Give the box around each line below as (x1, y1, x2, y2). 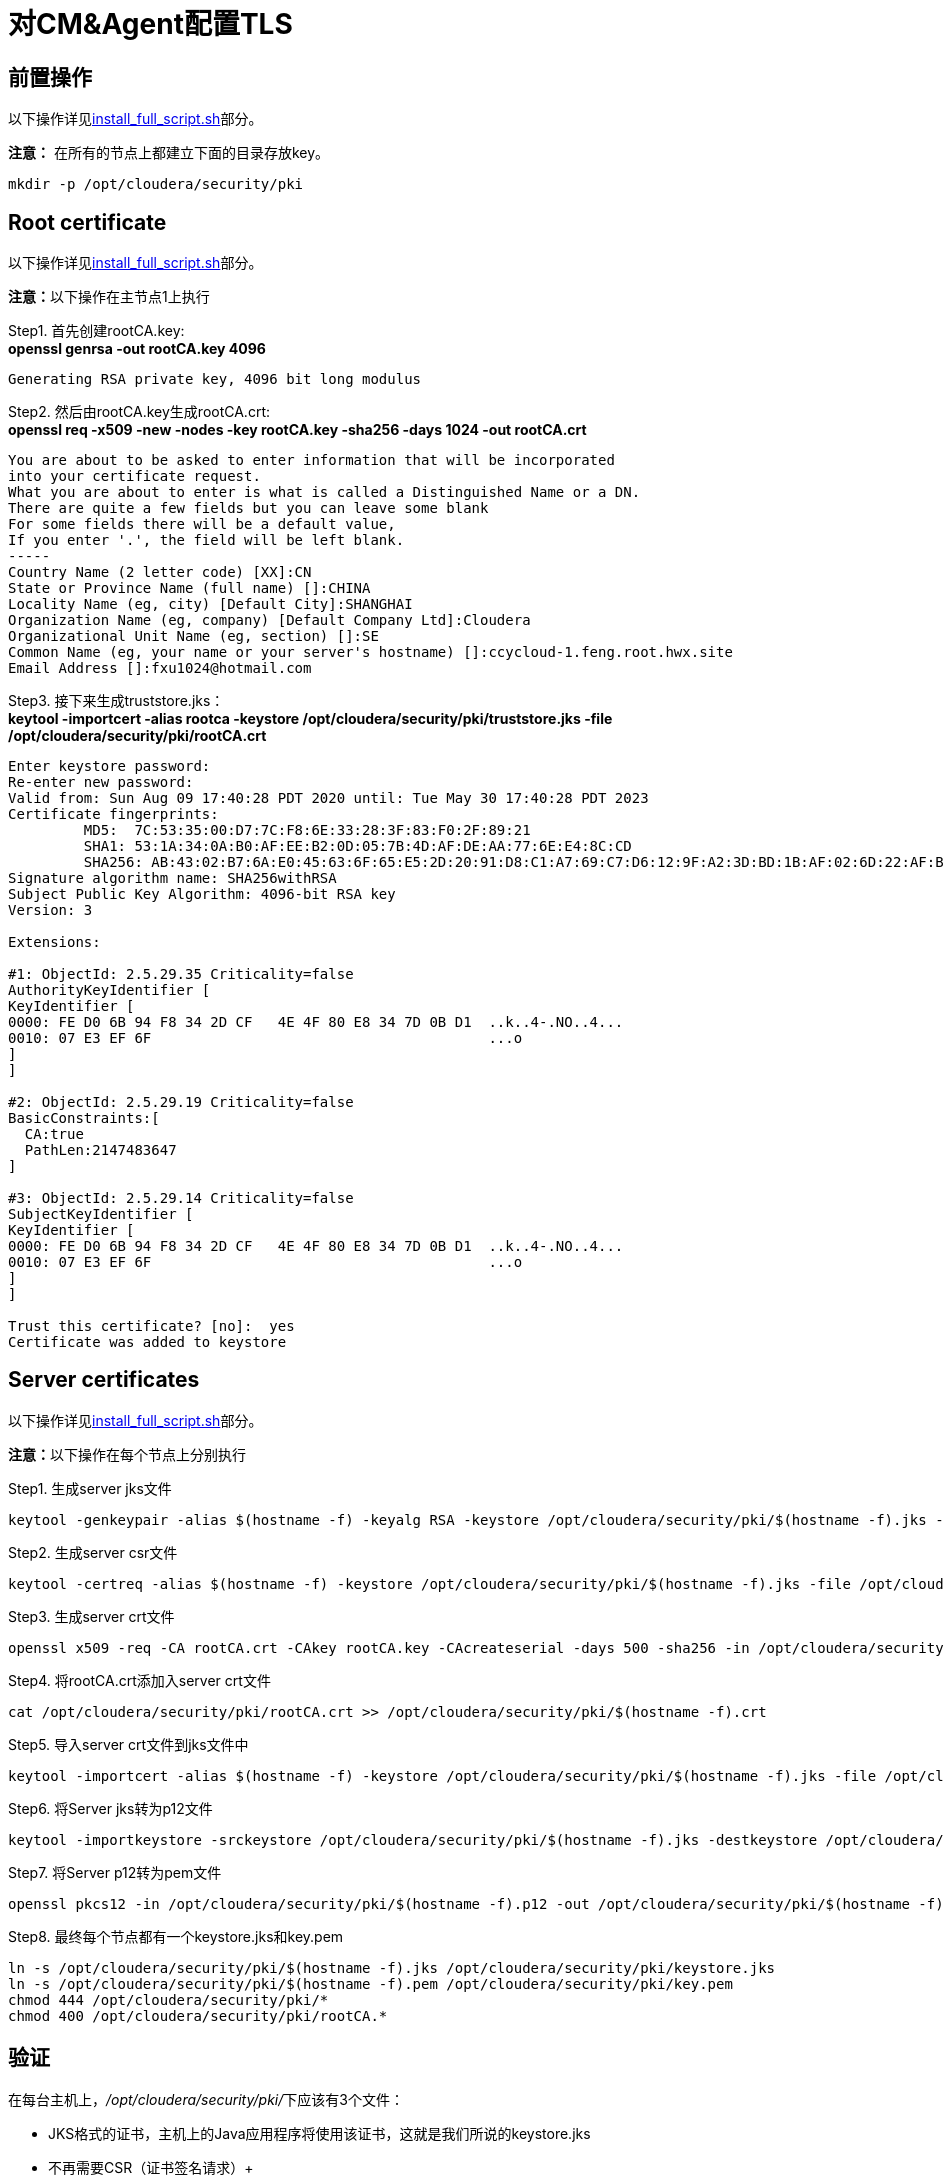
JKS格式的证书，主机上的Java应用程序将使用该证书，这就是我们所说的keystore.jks (48, 2124, 591, 2142)
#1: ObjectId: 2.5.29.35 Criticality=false (8, 966, 354, 983)
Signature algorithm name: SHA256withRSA (8, 870, 337, 887)
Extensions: (8, 934, 101, 951)
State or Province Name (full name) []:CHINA (8, 580, 371, 597)
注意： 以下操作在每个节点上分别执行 (8, 1445, 246, 1463)
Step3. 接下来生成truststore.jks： (8, 692, 225, 710)
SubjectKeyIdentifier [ (8, 1206, 194, 1223)
